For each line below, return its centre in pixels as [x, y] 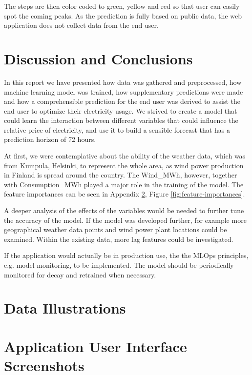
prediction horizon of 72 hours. [50, 139]
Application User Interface [95, 346]
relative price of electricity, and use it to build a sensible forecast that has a [117, 129]
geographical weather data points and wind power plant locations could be [115, 229]
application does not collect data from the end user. [81, 25]
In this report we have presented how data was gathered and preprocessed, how [123, 82]
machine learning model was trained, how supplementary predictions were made [124, 91]
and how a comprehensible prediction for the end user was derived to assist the [122, 101]
